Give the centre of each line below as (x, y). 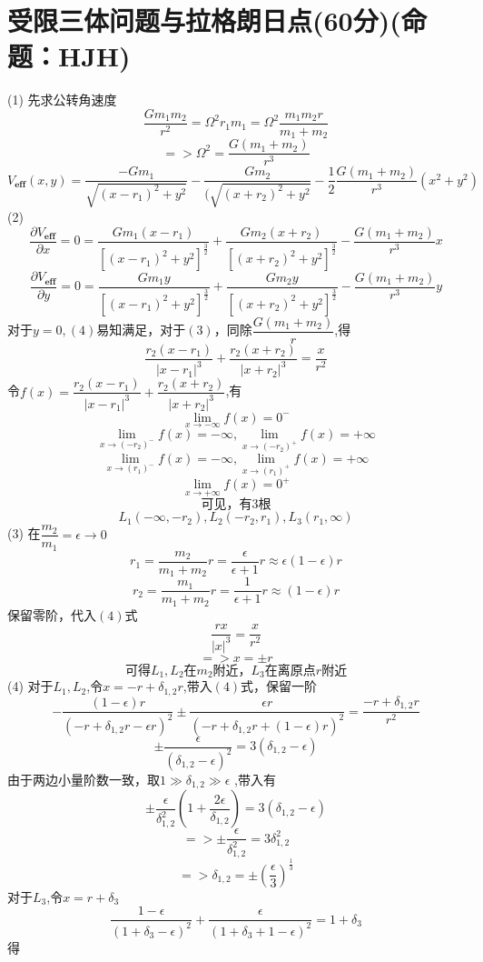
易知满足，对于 (141, 330)
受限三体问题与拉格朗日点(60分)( (204, 20)
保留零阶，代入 (52, 614)
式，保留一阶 (279, 686)
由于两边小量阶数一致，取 (84, 779)
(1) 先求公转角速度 (62, 100)
